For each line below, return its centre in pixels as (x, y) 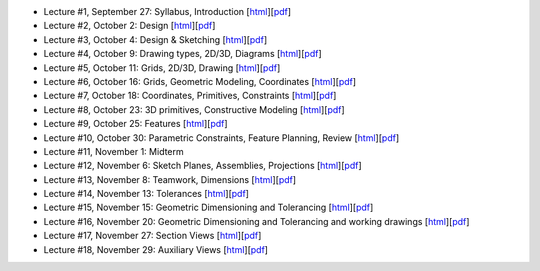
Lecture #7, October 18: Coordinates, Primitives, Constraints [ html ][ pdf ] (190, 96)
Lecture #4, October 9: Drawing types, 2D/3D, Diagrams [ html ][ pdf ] (182, 54)
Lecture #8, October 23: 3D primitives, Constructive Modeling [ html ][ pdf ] (194, 109)
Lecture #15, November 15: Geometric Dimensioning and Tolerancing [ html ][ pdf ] (208, 207)
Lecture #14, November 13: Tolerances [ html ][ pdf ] (146, 194)
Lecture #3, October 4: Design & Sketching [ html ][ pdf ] (155, 39)
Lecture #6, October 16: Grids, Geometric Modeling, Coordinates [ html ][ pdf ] (200, 81)
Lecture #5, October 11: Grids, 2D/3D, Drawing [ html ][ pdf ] (162, 67)
